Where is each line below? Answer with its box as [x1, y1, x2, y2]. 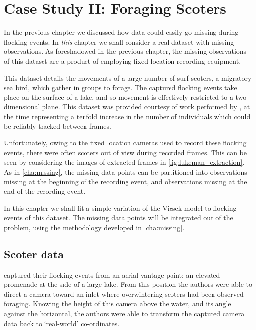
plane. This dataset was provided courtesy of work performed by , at [42, 101, 250, 112]
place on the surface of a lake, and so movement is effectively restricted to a [4, 92, 233, 102]
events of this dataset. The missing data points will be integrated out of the [4, 212, 233, 223]
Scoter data [4, 246, 64, 261]
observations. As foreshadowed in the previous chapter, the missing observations [4, 46, 247, 56]
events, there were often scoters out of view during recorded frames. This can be [4, 147, 247, 157]
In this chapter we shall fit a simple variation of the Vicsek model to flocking [4, 202, 237, 213]
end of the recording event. [4, 186, 85, 196]
